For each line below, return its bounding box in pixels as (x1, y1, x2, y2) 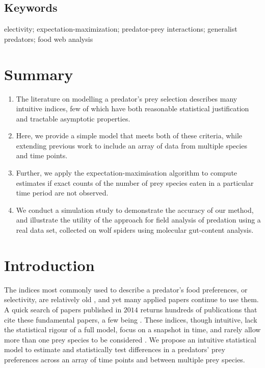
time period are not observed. (16, 187, 109, 198)
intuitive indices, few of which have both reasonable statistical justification (16, 103, 249, 114)
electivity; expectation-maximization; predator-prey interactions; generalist (4, 23, 237, 34)
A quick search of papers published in (4, 304, 122, 314)
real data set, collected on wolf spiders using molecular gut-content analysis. (16, 225, 254, 235)
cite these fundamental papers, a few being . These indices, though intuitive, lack (4, 314, 257, 325)
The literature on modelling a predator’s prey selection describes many (16, 93, 237, 104)
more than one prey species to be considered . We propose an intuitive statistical (4, 334, 256, 345)
